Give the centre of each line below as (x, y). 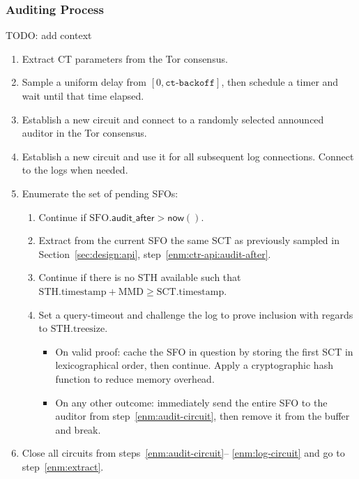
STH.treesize (78, 329)
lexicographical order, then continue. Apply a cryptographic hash (194, 365)
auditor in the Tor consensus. (84, 133)
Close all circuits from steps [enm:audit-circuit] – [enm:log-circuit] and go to (183, 453)
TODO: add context (49, 35)
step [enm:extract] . (63, 466)
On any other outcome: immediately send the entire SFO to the (191, 402)
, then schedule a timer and (280, 82)
